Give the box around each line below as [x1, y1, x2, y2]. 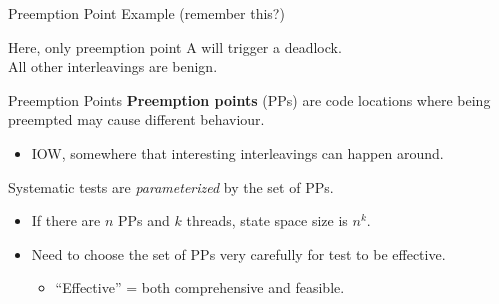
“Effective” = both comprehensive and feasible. [55, 277, 345, 298]
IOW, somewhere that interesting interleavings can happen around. [31, 142, 444, 163]
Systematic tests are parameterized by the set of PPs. [8, 176, 334, 197]
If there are [31, 210, 101, 231]
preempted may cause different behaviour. [8, 109, 265, 130]
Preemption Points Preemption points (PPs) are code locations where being [8, 89, 491, 110]
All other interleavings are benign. [8, 56, 218, 77]
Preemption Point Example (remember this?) [8, 3, 285, 23]
